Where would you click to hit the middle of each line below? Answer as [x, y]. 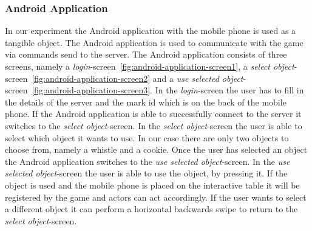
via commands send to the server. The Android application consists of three [146, 54]
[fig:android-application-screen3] [91, 90]
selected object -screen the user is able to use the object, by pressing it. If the [146, 173]
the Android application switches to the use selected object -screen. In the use [148, 161]
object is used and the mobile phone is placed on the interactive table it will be [152, 185]
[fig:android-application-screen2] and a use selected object [137, 78]
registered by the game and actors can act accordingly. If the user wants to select [156, 197]
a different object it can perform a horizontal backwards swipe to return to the [151, 209]
